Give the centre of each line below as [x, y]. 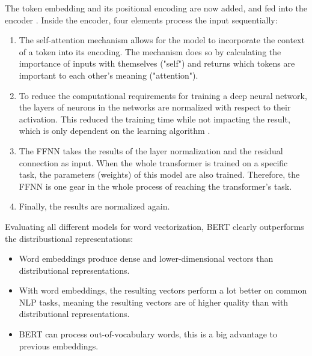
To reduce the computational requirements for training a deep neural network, [163, 95]
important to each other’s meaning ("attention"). [109, 75]
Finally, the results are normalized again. [94, 206]
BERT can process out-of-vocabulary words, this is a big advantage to [148, 334]
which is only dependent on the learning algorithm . [115, 131]
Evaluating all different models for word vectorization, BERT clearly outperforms [154, 226]
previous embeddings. [59, 345]
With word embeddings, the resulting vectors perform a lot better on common [163, 290]
